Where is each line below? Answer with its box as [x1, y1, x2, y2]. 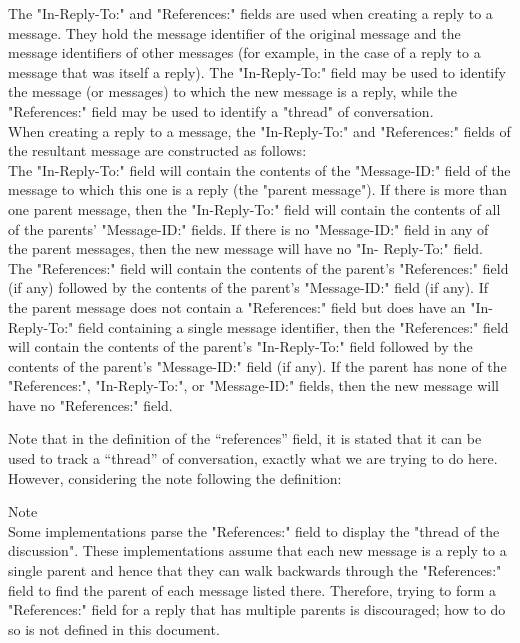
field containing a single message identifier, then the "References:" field [77, 316, 509, 337]
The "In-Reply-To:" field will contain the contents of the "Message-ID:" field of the [8, 159, 511, 180]
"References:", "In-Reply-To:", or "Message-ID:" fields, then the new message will [8, 375, 499, 396]
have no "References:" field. [8, 394, 173, 415]
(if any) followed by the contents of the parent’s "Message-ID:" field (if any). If [8, 277, 489, 298]
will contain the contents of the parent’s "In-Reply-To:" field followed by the [8, 336, 473, 357]
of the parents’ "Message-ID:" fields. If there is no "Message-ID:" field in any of [8, 218, 489, 239]
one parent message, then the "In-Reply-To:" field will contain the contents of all [8, 198, 501, 219]
